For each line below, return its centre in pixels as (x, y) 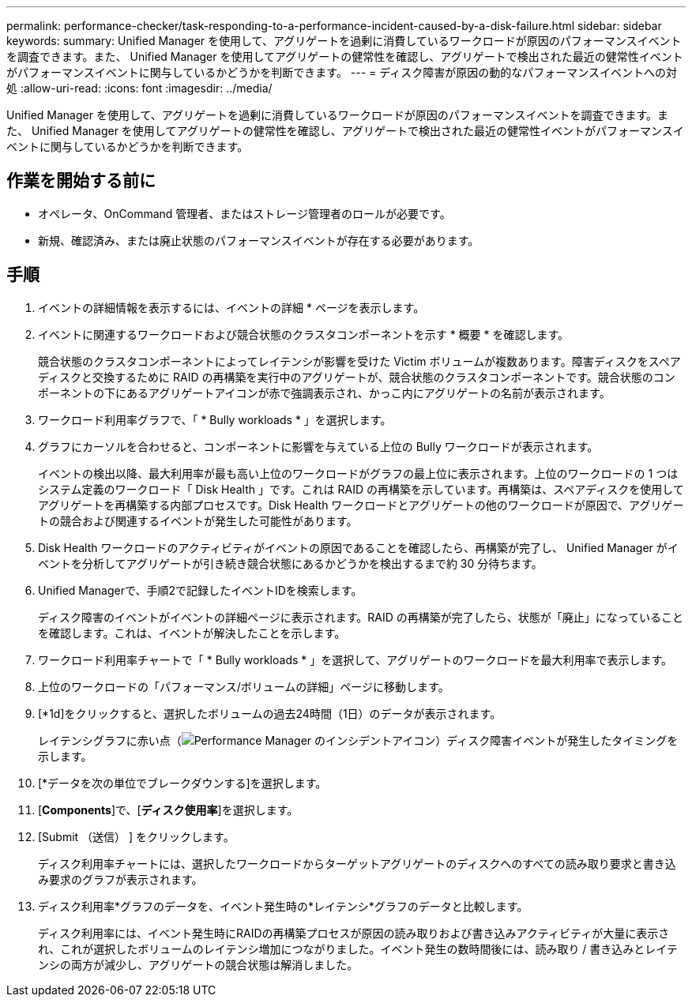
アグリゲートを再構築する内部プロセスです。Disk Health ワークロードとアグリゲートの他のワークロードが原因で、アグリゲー (361, 505)
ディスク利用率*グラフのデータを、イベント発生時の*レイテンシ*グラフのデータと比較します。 (283, 906)
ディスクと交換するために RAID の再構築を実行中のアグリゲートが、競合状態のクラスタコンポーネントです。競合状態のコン (357, 377)
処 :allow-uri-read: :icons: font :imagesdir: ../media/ (139, 88)
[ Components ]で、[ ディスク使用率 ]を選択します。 (168, 810)
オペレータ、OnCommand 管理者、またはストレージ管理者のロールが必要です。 (244, 213)
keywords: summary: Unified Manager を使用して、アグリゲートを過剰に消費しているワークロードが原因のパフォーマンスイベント (344, 41)
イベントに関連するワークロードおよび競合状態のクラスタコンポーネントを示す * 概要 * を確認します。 (304, 334)
